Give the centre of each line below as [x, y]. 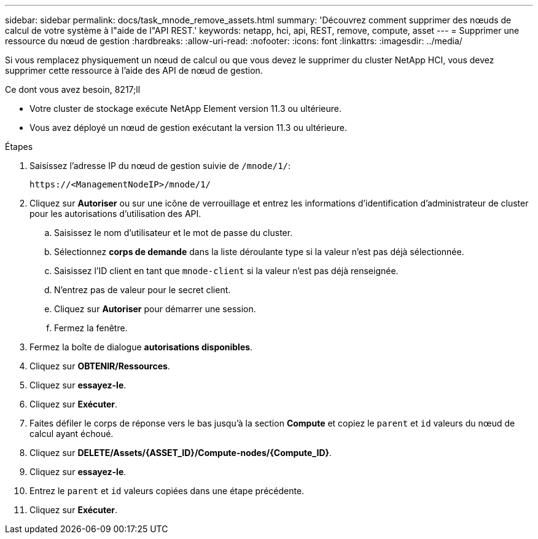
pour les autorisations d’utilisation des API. [115, 214]
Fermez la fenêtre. [91, 328]
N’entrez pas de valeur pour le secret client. [142, 290]
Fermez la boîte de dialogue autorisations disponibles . [141, 347]
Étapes [19, 147]
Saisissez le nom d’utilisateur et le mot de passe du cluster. [173, 233]
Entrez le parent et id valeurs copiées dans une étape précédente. [167, 491]
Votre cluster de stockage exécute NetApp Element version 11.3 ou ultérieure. [186, 108]
